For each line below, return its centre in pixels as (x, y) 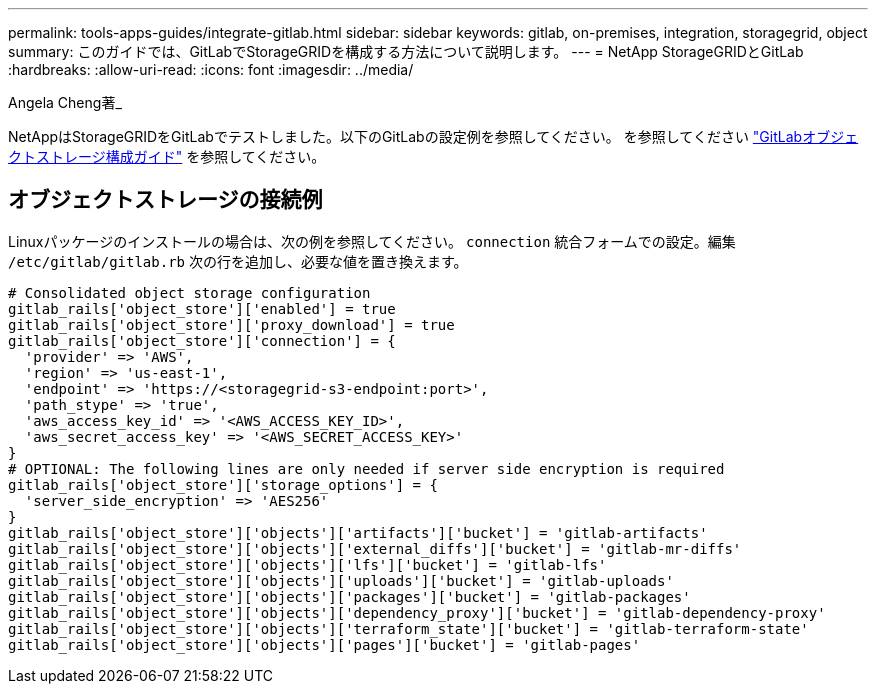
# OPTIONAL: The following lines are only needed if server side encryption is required (366, 468)
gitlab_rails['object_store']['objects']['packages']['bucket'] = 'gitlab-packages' (349, 596)
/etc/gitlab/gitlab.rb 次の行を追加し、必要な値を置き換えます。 (238, 261)
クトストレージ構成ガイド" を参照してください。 (167, 156)
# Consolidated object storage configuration (189, 292)
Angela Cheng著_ (65, 102)
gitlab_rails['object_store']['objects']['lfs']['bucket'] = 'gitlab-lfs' (307, 564)
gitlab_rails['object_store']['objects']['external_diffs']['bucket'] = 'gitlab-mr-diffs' (375, 548)
